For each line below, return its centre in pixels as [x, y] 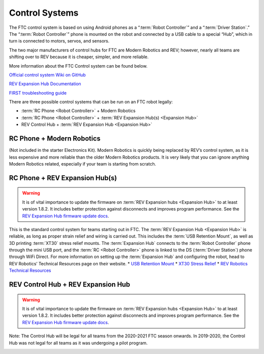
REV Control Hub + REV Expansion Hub [70, 285]
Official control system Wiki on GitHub [47, 75]
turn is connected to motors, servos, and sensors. [59, 41]
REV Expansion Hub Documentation [45, 84]
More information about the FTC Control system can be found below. [78, 66]
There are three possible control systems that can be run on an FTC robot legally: [91, 102]
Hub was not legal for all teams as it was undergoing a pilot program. [78, 343]
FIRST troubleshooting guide [38, 93]
